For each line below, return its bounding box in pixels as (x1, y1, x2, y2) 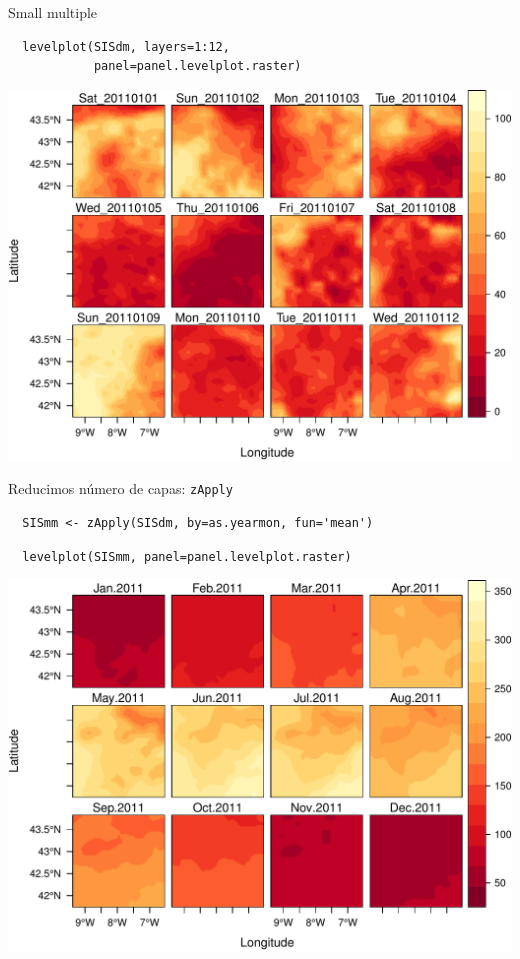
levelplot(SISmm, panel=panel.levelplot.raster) (22, 549, 352, 564)
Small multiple (8, 2, 98, 22)
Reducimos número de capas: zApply (8, 478, 233, 499)
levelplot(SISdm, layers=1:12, (22, 39, 230, 54)
